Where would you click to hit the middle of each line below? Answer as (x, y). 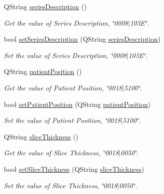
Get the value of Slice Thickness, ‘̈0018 (61, 153)
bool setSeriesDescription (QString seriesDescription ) (82, 39)
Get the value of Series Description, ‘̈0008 (66, 22)
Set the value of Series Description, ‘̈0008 (65, 55)
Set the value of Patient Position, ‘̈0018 (62, 120)
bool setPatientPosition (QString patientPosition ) (77, 104)
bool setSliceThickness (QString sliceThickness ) (74, 169)
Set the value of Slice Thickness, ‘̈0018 (61, 185)
